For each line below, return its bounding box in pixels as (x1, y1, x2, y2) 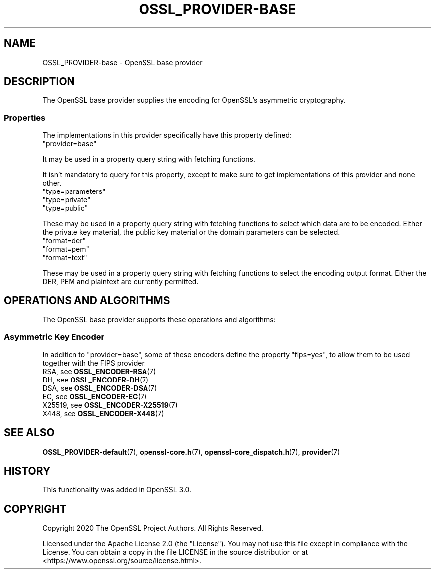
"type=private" (42, 195, 91, 204)
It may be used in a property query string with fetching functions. (42, 155, 256, 164)
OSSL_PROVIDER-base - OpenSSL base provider (42, 58, 203, 67)
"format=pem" (42, 245, 90, 254)
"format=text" (42, 253, 87, 262)
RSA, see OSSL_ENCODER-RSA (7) (42, 367, 156, 376)
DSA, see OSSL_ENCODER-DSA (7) (42, 383, 157, 392)
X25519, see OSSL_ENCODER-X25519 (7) (42, 400, 178, 409)
